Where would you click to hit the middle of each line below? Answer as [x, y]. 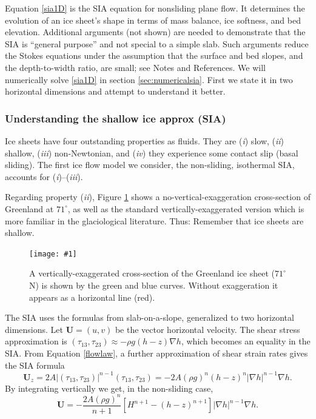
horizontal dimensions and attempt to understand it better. [115, 91]
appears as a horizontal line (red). [92, 297]
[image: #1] [53, 254]
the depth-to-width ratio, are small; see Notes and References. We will [135, 67]
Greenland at [29, 208]
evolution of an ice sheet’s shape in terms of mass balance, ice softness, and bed [153, 20]
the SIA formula [35, 365]
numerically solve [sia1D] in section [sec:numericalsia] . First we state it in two [149, 79]
